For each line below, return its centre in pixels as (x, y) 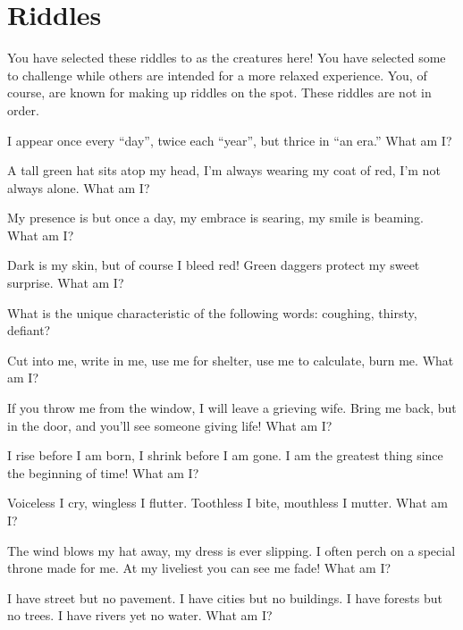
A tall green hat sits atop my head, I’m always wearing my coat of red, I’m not (224, 170)
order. (23, 109)
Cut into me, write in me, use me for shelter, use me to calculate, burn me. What (231, 360)
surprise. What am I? (66, 283)
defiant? (29, 330)
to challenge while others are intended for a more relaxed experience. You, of (217, 75)
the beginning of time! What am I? (103, 472)
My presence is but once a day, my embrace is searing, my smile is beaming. (216, 218)
